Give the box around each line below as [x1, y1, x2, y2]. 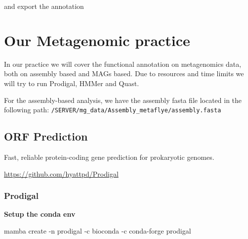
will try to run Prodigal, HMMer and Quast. [4, 78, 139, 88]
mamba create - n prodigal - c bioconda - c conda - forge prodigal [4, 225, 191, 236]
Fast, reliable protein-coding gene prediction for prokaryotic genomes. [4, 151, 214, 162]
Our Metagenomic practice [4, 30, 190, 50]
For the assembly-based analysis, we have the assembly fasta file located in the [4, 95, 242, 105]
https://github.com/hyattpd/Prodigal [4, 168, 119, 179]
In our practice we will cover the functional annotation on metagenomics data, [4, 58, 242, 69]
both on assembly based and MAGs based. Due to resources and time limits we [4, 68, 244, 79]
